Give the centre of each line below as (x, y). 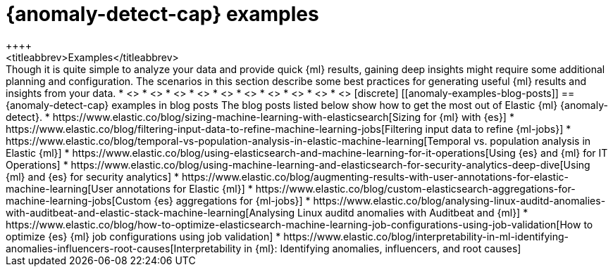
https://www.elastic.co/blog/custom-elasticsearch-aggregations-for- (415, 188)
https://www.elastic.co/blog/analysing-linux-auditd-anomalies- (459, 200)
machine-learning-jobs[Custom (79, 200)
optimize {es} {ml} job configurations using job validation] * (143, 236)
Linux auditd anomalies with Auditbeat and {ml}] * (413, 212)
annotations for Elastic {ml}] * (184, 188)
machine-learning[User (60, 188)
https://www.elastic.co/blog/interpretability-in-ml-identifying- (426, 236)
